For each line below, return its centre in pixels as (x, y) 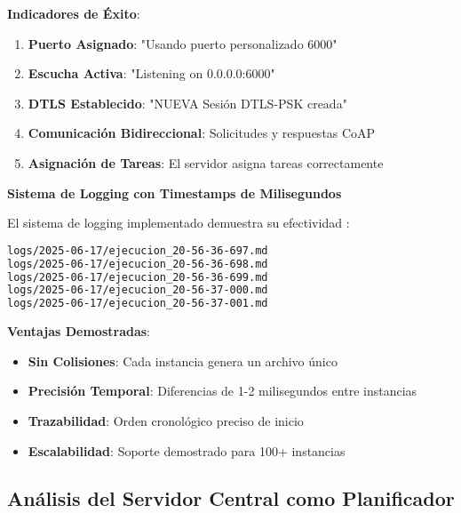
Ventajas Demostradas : (79, 331)
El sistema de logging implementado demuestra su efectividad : (179, 223)
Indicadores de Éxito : (74, 13)
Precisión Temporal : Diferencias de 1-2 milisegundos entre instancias (223, 391)
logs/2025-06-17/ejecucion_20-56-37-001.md (138, 304)
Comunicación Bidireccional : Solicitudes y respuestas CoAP (202, 133)
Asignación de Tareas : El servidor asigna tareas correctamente (206, 162)
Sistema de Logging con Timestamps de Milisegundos (175, 192)
